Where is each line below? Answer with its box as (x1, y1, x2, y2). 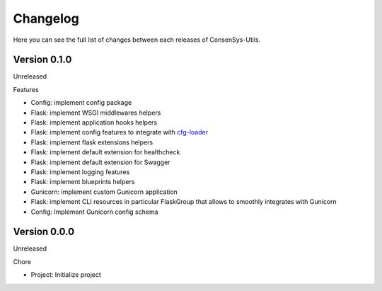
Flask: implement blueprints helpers (30, 178, 135, 186)
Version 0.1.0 (13, 54, 72, 66)
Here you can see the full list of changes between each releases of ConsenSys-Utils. (13, 35, 261, 44)
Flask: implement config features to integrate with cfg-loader (30, 128, 209, 137)
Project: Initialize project (30, 270, 102, 279)
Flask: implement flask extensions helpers (30, 138, 154, 147)
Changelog (13, 11, 79, 26)
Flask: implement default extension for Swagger (30, 158, 170, 166)
